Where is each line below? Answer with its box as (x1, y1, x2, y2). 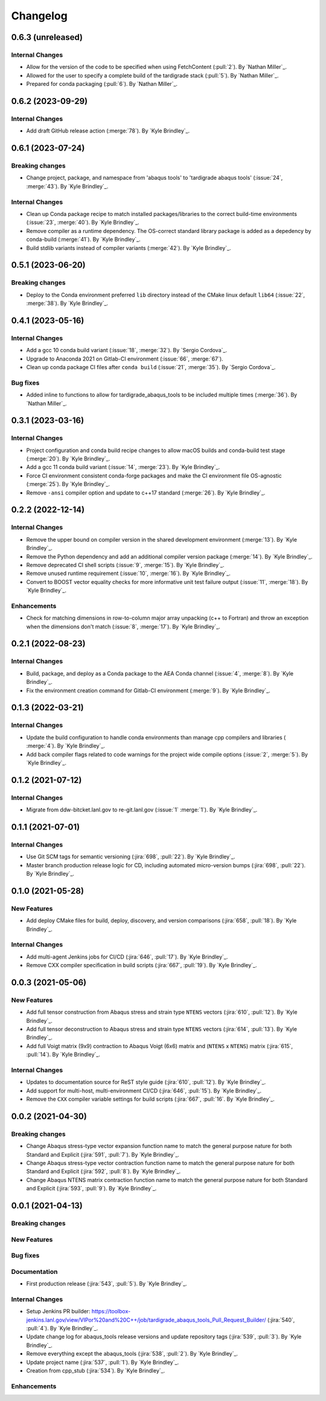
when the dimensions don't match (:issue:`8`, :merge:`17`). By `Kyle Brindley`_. (26, 623, 220, 630)
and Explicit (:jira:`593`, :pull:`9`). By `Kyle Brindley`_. (26, 1185, 157, 1192)
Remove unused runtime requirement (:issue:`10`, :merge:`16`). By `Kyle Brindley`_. (26, 569, 231, 577)
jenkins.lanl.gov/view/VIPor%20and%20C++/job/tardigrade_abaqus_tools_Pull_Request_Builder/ (26, 1316, 266, 1324)
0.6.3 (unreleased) (11, 32, 83, 42)
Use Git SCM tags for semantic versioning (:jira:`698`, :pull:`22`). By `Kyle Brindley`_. (26, 853, 235, 861)
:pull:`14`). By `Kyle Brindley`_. (26, 1051, 101, 1058)
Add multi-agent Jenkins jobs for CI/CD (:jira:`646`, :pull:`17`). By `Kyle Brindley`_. (26, 953, 228, 960)
